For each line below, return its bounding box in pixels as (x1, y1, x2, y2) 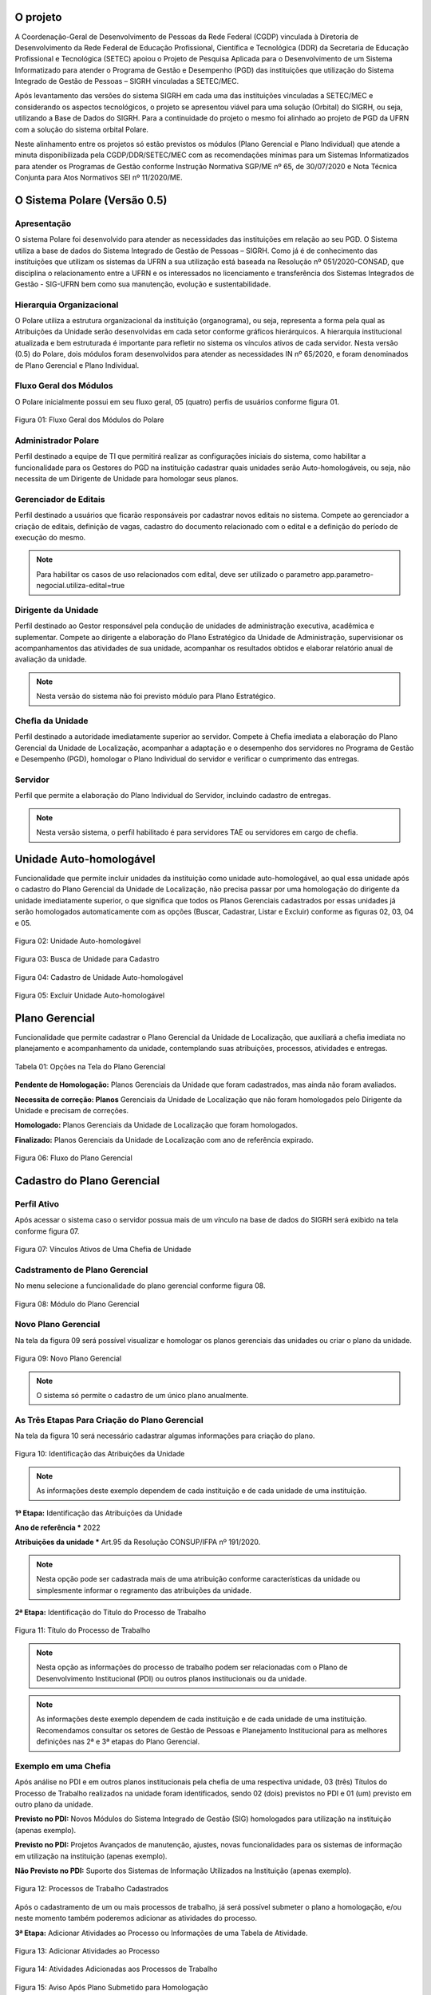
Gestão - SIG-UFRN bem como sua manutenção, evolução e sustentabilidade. (14, 279, 271, 289)
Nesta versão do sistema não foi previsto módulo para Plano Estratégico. (36, 691, 275, 701)
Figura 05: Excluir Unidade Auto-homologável (14, 990, 165, 1001)
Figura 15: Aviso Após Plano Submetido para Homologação (14, 1982, 208, 1992)
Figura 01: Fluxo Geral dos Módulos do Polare (14, 415, 164, 425)
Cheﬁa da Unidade (14, 715, 89, 726)
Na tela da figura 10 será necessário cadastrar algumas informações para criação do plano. (14, 1431, 315, 1440)
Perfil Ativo (14, 1198, 60, 1209)
